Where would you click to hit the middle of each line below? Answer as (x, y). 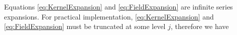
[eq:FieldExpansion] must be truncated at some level (85, 26)
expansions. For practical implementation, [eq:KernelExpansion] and (109, 16)
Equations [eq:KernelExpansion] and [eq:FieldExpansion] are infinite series (118, 6)
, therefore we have (200, 26)
